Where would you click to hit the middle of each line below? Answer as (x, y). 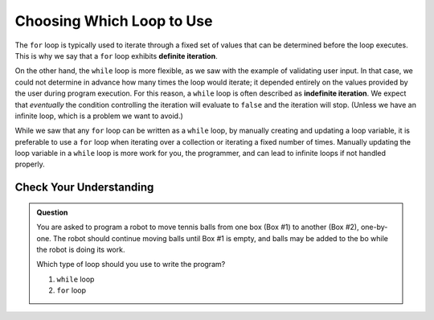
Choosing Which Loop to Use (114, 21)
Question (52, 212)
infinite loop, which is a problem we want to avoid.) (99, 116)
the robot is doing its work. (81, 250)
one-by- (374, 227)
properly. (30, 164)
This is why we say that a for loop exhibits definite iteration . (116, 55)
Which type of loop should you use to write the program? (131, 265)
